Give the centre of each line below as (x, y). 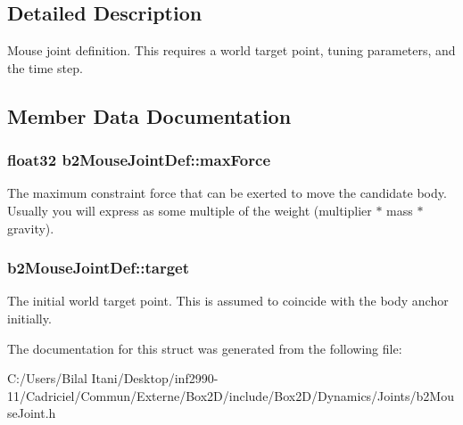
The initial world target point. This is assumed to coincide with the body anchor (228, 301)
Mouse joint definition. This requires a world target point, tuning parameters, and (231, 50)
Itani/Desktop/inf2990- (155, 378)
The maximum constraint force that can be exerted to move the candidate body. (227, 193)
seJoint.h (32, 413)
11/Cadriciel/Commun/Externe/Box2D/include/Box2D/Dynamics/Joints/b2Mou (231, 395)
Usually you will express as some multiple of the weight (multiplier (190, 210)
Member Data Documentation (149, 115)
